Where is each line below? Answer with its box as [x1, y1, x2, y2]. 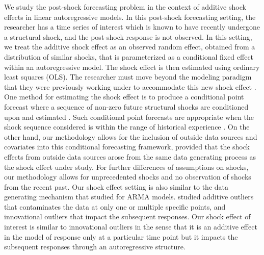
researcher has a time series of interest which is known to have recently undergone [4, 21, 260, 32]
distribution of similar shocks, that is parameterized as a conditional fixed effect [4, 51, 254, 62]
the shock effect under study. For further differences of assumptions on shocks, [4, 161, 249, 172]
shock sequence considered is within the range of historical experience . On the [4, 121, 250, 132]
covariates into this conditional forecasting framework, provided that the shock [4, 141, 250, 152]
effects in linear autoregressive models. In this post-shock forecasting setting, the [4, 11, 256, 22]
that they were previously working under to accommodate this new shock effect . [4, 81, 256, 92]
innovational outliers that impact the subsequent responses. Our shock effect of [4, 211, 251, 222]
